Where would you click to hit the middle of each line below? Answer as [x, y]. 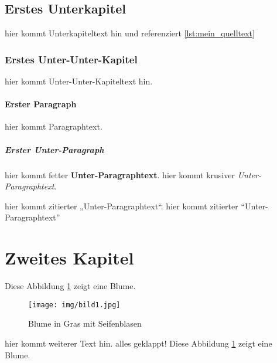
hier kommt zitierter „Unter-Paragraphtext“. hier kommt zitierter [122, 206]
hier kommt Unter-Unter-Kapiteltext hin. [79, 81]
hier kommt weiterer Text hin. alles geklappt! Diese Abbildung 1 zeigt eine [138, 343]
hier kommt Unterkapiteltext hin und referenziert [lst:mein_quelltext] [130, 33]
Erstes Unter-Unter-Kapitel [71, 59]
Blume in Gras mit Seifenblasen [85, 323]
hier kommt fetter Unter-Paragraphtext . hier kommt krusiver [120, 174]
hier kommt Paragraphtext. [54, 126]
